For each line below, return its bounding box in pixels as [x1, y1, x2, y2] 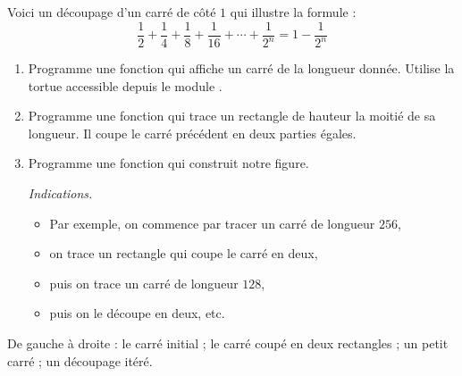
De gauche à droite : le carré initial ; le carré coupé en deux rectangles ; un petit [7, 333, 449, 352]
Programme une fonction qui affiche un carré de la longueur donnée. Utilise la [28, 59, 455, 77]
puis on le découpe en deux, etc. [49, 304, 225, 322]
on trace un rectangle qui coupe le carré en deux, [49, 244, 318, 263]
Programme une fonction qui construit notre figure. [28, 154, 309, 172]
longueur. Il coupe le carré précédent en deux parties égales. [28, 123, 357, 142]
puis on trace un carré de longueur [49, 273, 239, 292]
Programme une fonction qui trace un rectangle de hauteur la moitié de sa [28, 106, 436, 125]
